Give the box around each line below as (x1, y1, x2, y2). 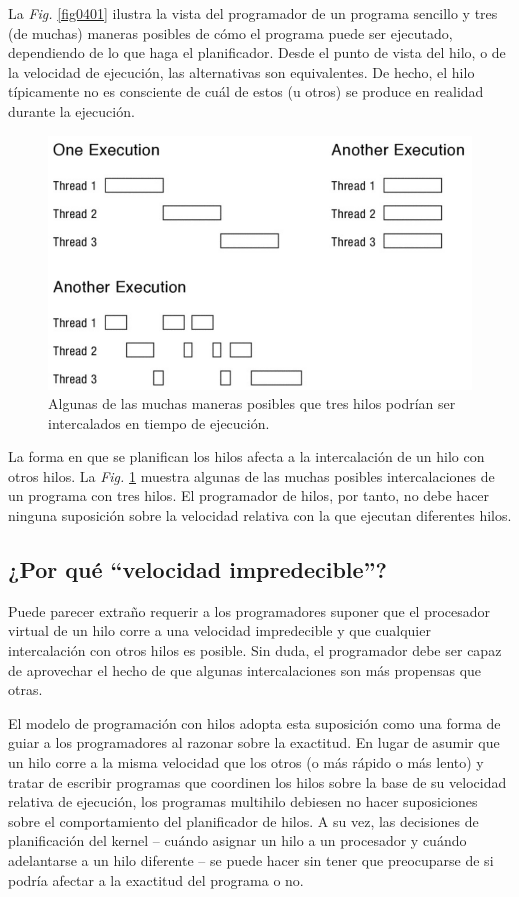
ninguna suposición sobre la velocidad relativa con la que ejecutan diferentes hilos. (8, 505, 512, 526)
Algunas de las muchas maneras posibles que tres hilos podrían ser (48, 393, 456, 414)
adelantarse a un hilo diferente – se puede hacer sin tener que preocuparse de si (8, 849, 494, 870)
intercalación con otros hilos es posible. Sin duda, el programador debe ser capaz (8, 640, 502, 661)
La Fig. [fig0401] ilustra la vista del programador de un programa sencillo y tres (8, 3, 498, 23)
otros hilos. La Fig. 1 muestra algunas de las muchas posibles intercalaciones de (8, 465, 495, 486)
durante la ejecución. (8, 100, 135, 121)
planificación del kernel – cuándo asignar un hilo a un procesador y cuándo (8, 830, 467, 851)
